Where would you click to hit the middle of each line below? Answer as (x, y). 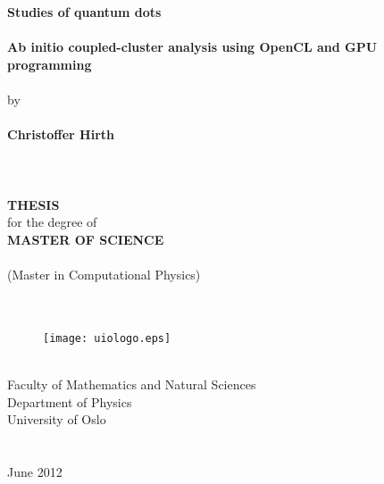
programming (50, 64)
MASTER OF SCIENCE (86, 239)
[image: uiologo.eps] (107, 338)
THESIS (33, 204)
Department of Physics (70, 401)
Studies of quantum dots (84, 12)
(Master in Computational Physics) (104, 274)
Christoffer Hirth (61, 134)
